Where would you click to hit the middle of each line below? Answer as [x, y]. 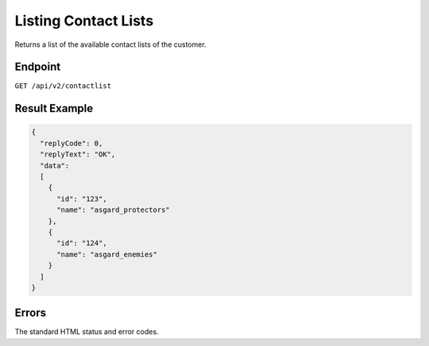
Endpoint [38, 67]
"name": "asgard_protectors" [113, 210]
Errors [31, 313]
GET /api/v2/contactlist [63, 86]
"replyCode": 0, [71, 143]
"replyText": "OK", [78, 154]
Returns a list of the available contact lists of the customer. [110, 44]
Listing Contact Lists [84, 21]
